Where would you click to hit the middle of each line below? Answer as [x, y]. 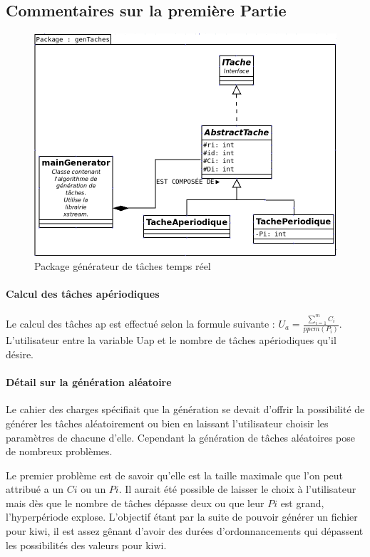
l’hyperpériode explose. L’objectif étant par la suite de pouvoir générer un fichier [182, 517]
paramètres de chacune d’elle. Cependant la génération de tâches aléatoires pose [181, 437]
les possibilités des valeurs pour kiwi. [86, 545]
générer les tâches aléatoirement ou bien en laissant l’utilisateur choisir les [167, 423]
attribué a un [35, 489]
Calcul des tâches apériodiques [83, 293]
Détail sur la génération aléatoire [89, 382]
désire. [20, 354]
